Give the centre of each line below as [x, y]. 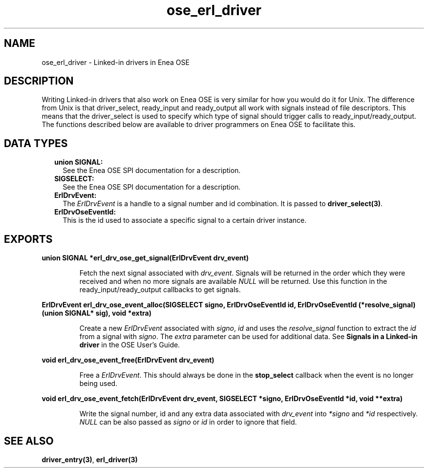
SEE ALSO [29, 441]
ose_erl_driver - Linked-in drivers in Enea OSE [116, 62]
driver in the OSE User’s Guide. [130, 345]
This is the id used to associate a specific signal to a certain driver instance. [185, 220]
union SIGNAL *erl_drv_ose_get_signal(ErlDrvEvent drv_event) [145, 258]
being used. [98, 384]
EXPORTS [28, 239]
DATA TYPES [36, 143]
